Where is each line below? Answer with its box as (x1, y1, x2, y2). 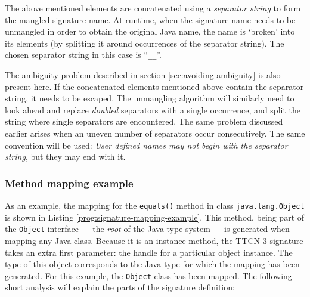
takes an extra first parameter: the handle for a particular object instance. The (5, 246, 293, 258)
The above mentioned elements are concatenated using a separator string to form (5, 2, 301, 14)
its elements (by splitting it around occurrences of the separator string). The (5, 36, 284, 49)
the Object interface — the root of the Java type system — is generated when (5, 222, 290, 235)
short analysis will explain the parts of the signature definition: (5, 281, 235, 293)
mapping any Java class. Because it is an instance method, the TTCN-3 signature (5, 234, 303, 246)
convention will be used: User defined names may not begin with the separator (5, 138, 288, 151)
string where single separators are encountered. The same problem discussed (5, 115, 283, 128)
